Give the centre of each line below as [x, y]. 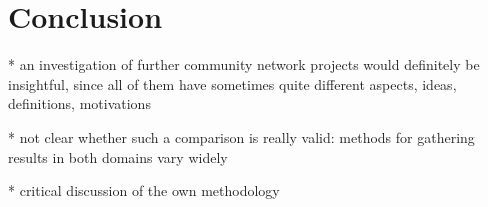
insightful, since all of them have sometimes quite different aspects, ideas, [232, 83]
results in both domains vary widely [118, 156]
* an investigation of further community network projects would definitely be [244, 64]
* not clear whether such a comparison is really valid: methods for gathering [241, 136]
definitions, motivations [79, 103]
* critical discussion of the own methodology [144, 190]
